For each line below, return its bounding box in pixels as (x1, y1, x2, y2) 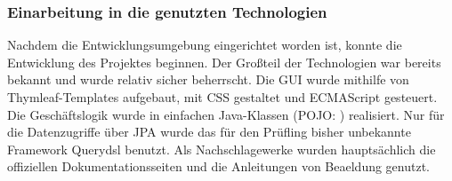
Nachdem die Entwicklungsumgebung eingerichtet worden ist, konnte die (7, 35, 402, 54)
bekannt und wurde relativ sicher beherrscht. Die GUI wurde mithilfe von (7, 70, 409, 89)
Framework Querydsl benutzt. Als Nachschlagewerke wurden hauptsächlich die (7, 139, 436, 158)
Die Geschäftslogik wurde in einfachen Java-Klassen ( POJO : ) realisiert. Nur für (7, 105, 445, 123)
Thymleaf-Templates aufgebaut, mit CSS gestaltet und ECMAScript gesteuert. (7, 88, 438, 106)
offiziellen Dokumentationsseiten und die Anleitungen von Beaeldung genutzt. (7, 157, 431, 176)
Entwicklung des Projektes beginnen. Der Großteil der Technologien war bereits (7, 52, 441, 71)
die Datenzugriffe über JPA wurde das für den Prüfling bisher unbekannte (7, 122, 411, 141)
